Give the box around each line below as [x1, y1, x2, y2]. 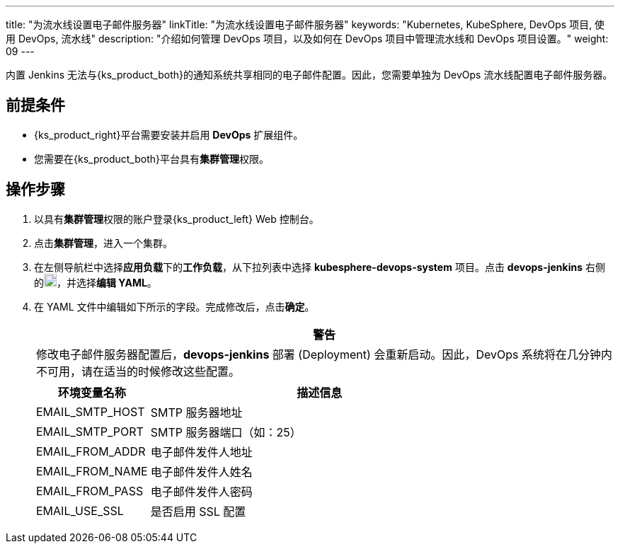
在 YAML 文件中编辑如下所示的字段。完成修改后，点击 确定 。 [34, 300, 315, 313]
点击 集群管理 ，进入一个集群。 [34, 236, 173, 249]
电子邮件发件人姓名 [150, 464, 253, 479]
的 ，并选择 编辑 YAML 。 [34, 276, 157, 289]
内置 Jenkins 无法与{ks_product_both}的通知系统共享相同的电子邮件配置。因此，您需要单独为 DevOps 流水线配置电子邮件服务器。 [6, 69, 613, 81]
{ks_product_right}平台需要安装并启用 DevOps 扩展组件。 [34, 128, 304, 141]
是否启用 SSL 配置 [150, 504, 246, 519]
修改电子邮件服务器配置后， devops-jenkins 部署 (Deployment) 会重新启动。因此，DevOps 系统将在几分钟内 [36, 347, 612, 362]
